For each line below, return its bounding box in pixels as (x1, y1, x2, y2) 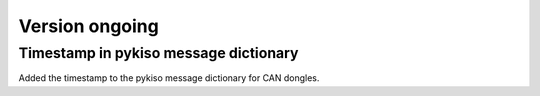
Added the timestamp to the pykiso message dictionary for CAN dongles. (18, 72, 320, 84)
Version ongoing (18, 15, 159, 37)
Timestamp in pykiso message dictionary (18, 44, 299, 62)
